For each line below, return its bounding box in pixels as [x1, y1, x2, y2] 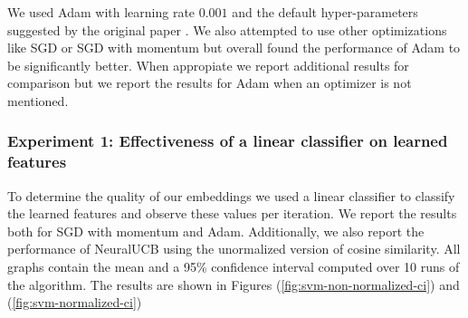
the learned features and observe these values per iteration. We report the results [7, 204, 457, 223]
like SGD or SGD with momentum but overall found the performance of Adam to [7, 38, 461, 57]
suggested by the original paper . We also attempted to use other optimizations [7, 20, 447, 39]
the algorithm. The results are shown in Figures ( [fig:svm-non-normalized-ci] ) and [7, 275, 460, 294]
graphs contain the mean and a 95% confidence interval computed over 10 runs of [7, 257, 460, 276]
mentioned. [7, 91, 69, 110]
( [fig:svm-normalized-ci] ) [7, 293, 142, 312]
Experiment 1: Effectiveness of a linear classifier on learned [7, 130, 448, 152]
